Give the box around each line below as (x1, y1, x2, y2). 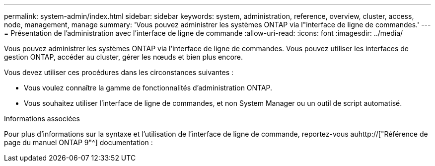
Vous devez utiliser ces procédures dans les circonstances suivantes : (4, 68, 234, 77)
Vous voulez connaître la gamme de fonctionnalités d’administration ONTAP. (24, 83, 273, 92)
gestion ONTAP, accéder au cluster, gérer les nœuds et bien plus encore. (4, 53, 243, 61)
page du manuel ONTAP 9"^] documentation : (4, 138, 153, 147)
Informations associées (4, 114, 80, 123)
